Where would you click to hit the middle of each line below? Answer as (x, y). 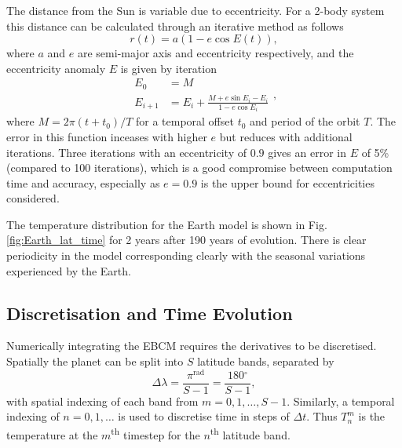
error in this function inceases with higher (107, 136)
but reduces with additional (286, 136)
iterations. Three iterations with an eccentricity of (126, 152)
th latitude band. (250, 433)
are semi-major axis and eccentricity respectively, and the (216, 53)
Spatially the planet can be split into (95, 361)
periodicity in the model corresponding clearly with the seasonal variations (186, 255)
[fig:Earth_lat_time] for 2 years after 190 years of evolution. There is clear (186, 240)
